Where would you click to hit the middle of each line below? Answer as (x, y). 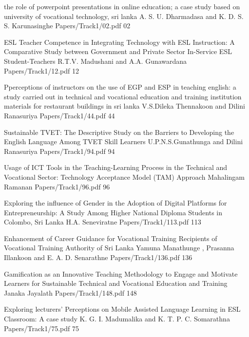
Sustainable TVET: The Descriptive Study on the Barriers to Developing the (119, 132)
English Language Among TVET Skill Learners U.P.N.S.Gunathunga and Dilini (124, 141)
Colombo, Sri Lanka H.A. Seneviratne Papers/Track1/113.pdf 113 (103, 222)
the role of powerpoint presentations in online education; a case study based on (122, 6)
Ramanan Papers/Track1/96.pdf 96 (57, 186)
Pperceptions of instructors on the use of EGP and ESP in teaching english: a (120, 87)
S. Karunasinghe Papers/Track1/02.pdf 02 (67, 26)
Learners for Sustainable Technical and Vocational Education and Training (116, 283)
